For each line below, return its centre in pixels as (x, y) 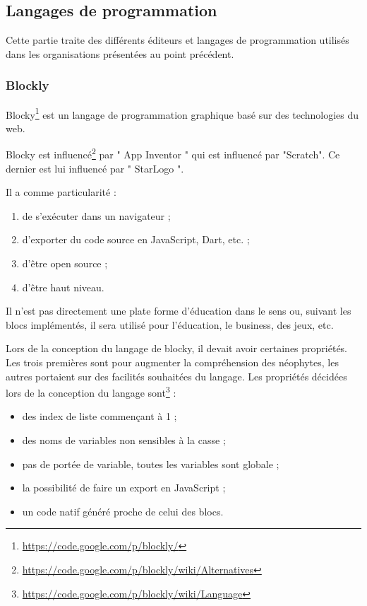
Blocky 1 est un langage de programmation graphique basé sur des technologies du (182, 113)
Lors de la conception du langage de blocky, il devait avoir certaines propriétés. (177, 348)
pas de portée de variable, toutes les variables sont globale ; (151, 464)
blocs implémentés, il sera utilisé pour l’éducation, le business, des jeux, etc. (170, 324)
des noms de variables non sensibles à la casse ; (124, 440)
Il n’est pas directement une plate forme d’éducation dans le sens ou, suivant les (179, 311)
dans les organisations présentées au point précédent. (120, 53)
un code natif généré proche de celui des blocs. (123, 511)
